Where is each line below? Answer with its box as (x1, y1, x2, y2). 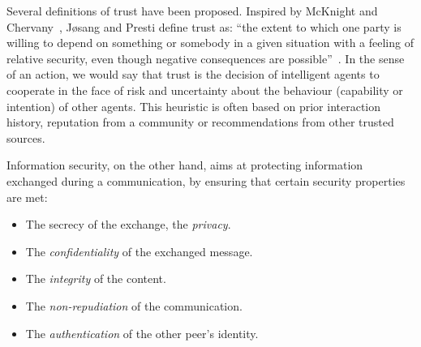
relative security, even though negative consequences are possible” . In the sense (6, 49, 405, 66)
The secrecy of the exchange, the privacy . (25, 216, 231, 233)
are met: (6, 188, 48, 205)
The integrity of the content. (25, 270, 166, 287)
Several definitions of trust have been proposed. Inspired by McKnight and (6, 2, 378, 19)
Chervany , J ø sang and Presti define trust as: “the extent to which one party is (6, 18, 402, 35)
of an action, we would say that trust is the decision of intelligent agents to (6, 66, 380, 83)
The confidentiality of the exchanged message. (25, 242, 253, 259)
